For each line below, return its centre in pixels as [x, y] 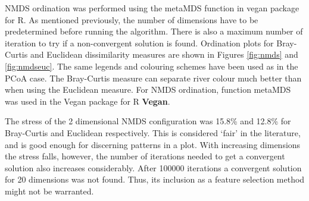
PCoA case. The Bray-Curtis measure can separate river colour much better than [153, 78]
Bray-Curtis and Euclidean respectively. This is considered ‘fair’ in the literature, [153, 132]
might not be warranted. [49, 191]
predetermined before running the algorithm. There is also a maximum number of [154, 31]
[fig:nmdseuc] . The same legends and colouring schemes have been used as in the [152, 66]
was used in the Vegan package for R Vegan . [88, 101]
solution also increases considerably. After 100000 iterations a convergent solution [153, 167]
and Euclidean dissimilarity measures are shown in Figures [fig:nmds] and [164, 54]
